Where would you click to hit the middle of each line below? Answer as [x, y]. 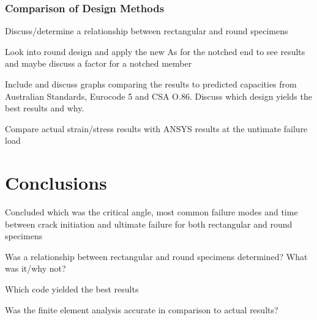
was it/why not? [35, 268]
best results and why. [45, 108]
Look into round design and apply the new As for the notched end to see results [155, 51]
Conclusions [56, 183]
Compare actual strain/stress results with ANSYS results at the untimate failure [156, 128]
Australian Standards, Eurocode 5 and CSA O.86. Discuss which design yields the [158, 96]
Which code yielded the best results [72, 289]
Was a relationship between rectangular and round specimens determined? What [156, 256]
